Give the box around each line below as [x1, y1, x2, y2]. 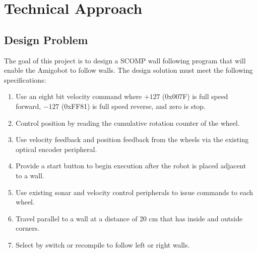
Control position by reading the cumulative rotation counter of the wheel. [15, 117, 240, 128]
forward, [15, 101, 41, 111]
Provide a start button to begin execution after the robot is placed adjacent [15, 160, 246, 171]
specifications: [4, 74, 46, 85]
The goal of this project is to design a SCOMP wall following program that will [4, 55, 246, 65]
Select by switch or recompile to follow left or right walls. [15, 239, 190, 250]
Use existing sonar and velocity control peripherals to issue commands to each [15, 187, 254, 197]
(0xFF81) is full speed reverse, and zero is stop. [61, 101, 206, 111]
